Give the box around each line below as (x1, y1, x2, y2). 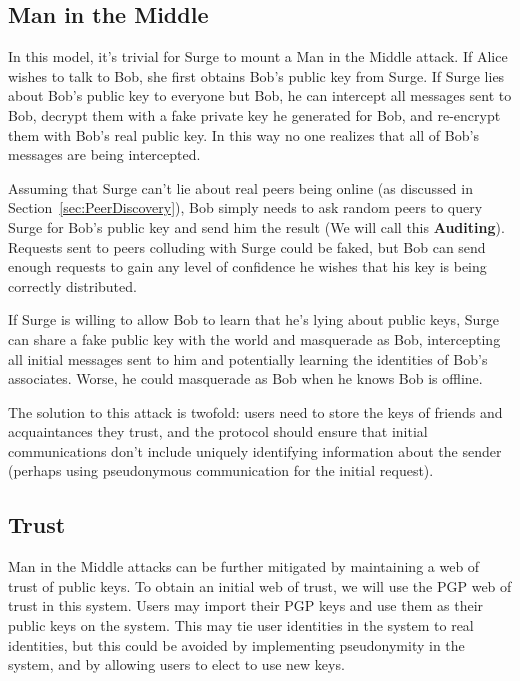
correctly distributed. (8, 275, 137, 296)
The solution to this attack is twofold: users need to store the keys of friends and (8, 401, 503, 422)
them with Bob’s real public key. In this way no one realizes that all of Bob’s (8, 124, 479, 145)
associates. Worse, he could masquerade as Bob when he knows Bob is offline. (8, 368, 483, 389)
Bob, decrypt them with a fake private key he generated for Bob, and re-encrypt (8, 104, 501, 125)
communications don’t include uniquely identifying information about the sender (8, 440, 502, 461)
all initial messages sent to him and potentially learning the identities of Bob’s (8, 348, 488, 369)
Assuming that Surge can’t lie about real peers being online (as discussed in (8, 177, 473, 198)
